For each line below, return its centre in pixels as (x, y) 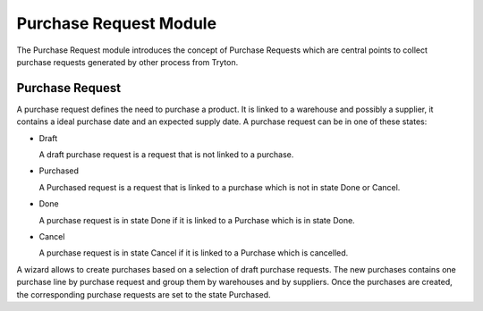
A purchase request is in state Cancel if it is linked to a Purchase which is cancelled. (194, 253)
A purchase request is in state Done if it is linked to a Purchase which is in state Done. (197, 220)
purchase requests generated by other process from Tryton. (127, 62)
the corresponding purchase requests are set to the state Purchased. (144, 294)
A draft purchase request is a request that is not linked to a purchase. (166, 155)
